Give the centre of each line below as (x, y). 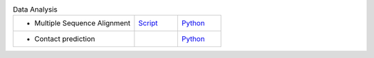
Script (148, 23)
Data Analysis (35, 10)
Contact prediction (65, 39)
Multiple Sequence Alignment (82, 23)
